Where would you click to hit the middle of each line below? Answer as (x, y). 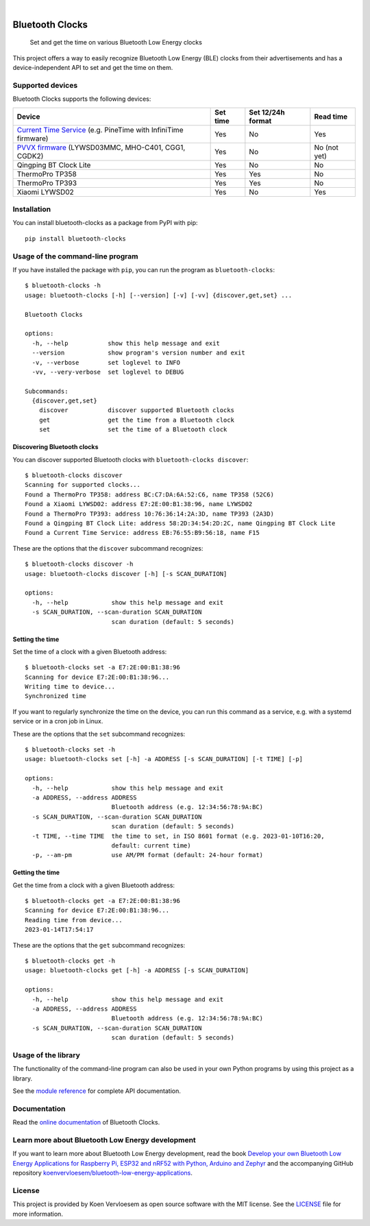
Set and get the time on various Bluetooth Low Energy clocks (116, 43)
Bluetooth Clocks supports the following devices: (82, 99)
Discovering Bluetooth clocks (56, 447)
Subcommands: (47, 391)
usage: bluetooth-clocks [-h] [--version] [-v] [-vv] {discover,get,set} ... (159, 295)
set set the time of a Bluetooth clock (133, 430)
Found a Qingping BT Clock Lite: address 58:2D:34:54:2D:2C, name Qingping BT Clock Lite (180, 523)
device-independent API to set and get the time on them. (93, 68)
